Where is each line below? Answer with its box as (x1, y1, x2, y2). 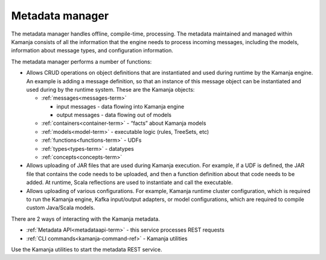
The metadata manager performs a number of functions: (11, 58, 152, 65)
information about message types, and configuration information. (11, 47, 173, 54)
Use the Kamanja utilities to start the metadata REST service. (11, 246, 162, 253)
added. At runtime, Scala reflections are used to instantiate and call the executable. (26, 179, 233, 186)
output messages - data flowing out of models (56, 112, 172, 119)
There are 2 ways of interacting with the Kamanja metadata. (11, 215, 160, 223)
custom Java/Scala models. (26, 204, 95, 211)
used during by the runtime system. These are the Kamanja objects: (26, 86, 195, 93)
